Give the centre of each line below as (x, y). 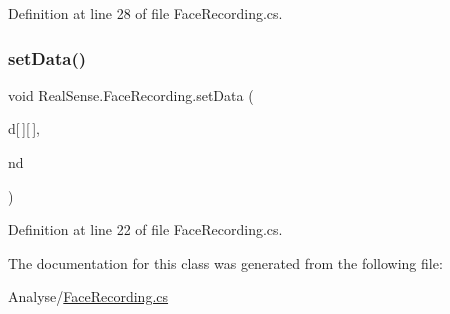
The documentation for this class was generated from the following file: (225, 262)
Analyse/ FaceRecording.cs (88, 296)
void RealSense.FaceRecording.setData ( (131, 94)
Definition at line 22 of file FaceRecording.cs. (145, 229)
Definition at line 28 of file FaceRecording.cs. (145, 13)
